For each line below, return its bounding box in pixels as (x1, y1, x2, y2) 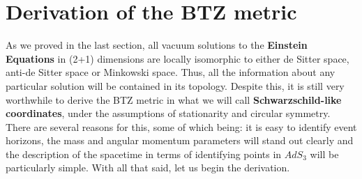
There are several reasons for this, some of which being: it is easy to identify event (6, 119, 357, 134)
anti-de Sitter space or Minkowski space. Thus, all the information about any (6, 65, 335, 79)
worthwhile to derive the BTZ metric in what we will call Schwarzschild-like (6, 92, 342, 107)
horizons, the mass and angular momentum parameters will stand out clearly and (6, 133, 354, 148)
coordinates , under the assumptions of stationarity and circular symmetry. (6, 106, 331, 120)
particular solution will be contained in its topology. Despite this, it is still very (6, 78, 345, 93)
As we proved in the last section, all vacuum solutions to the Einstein (6, 38, 308, 52)
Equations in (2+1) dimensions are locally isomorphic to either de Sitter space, (6, 51, 349, 65)
